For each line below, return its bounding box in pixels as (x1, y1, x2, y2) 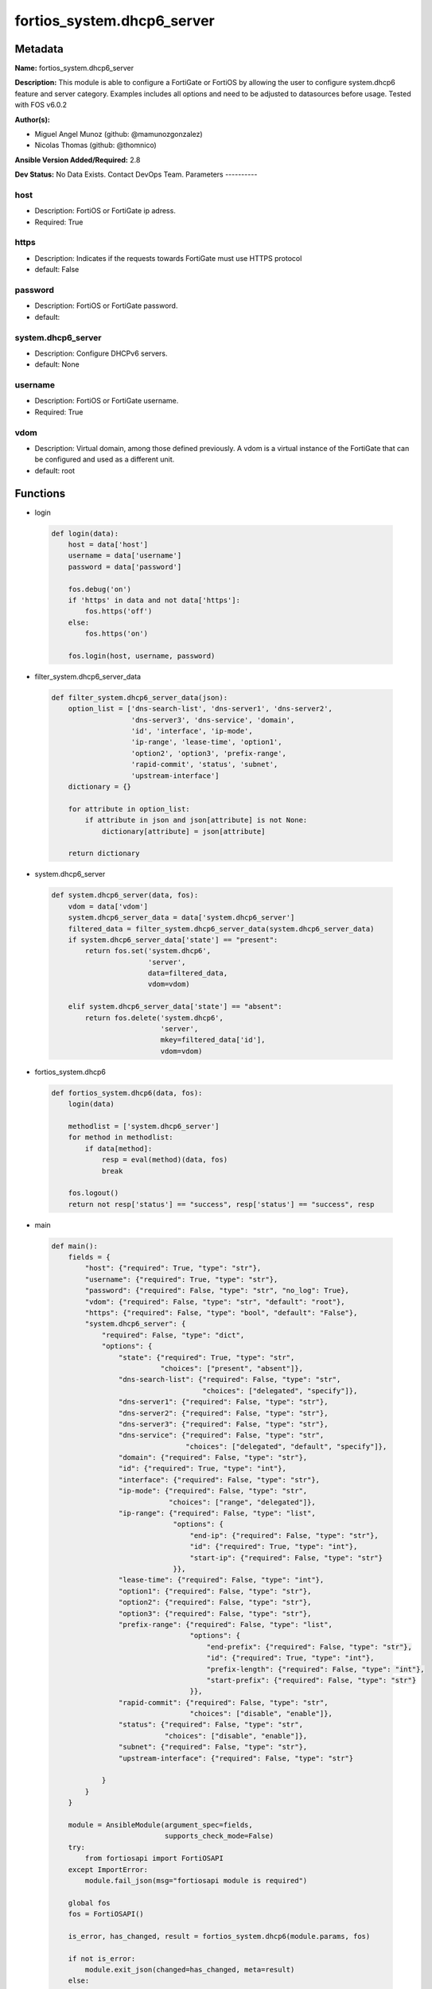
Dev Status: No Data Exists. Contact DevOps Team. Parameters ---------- (14, 169, 258, 179)
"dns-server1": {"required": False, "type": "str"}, (118, 1397, 329, 1407)
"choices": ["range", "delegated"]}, (168, 1497, 316, 1507)
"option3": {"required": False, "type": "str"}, (118, 1609, 312, 1618)
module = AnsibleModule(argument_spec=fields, (68, 1820, 254, 1829)
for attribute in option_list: (68, 804, 190, 813)
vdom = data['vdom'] (68, 901, 149, 911)
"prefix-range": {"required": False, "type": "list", (118, 1620, 333, 1629)
